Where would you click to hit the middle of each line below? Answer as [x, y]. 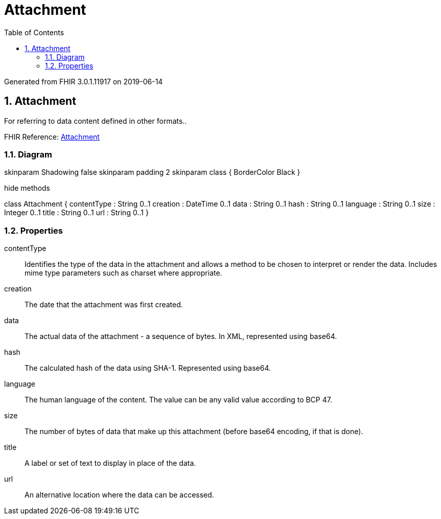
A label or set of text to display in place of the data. [110, 463]
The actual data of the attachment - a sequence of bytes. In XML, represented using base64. [181, 336]
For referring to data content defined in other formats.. [96, 121]
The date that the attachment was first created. [104, 305]
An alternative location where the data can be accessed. [119, 495]
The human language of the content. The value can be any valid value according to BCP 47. [178, 400]
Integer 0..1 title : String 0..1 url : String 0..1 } [76, 213]
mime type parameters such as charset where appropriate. [123, 273]
